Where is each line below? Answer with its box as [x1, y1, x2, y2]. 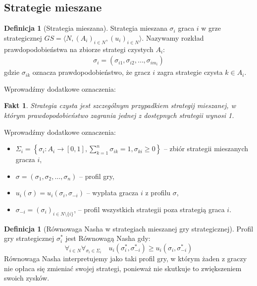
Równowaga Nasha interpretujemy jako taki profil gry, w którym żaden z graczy [4, 253, 247, 263]
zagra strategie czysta [157, 67, 223, 77]
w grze [201, 23, 221, 33]
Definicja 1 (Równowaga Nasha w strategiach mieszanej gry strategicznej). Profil [4, 223, 254, 233]
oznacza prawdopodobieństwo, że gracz [32, 67, 151, 77]
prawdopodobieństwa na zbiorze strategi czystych [4, 44, 154, 54]
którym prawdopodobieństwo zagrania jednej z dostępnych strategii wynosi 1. [4, 110, 234, 120]
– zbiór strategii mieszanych [163, 143, 249, 154]
